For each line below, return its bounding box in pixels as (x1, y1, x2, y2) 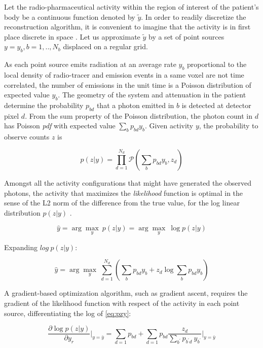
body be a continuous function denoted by (4, 11, 135, 22)
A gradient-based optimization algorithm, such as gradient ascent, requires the (4, 288, 248, 298)
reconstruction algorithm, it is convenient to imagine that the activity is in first (4, 21, 251, 32)
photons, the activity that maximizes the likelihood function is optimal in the (4, 187, 243, 198)
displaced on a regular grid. (63, 41, 148, 52)
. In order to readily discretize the (141, 11, 246, 22)
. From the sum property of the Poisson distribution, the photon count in (25, 110, 253, 121)
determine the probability (4, 99, 84, 110)
